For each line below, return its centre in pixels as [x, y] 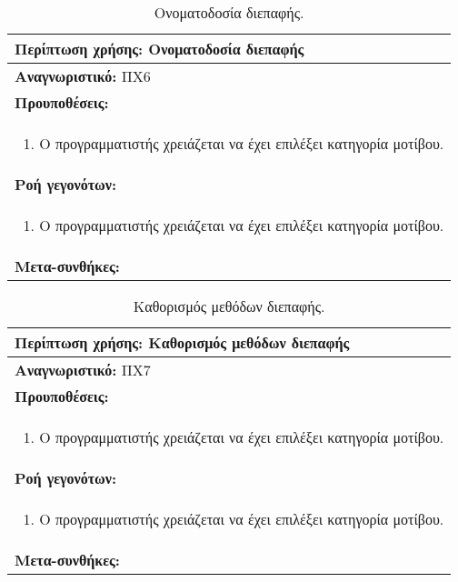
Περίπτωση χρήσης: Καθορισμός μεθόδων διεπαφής [182, 342]
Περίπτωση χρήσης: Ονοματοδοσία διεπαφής [159, 49]
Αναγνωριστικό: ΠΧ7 [83, 370]
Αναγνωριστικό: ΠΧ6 [83, 76]
